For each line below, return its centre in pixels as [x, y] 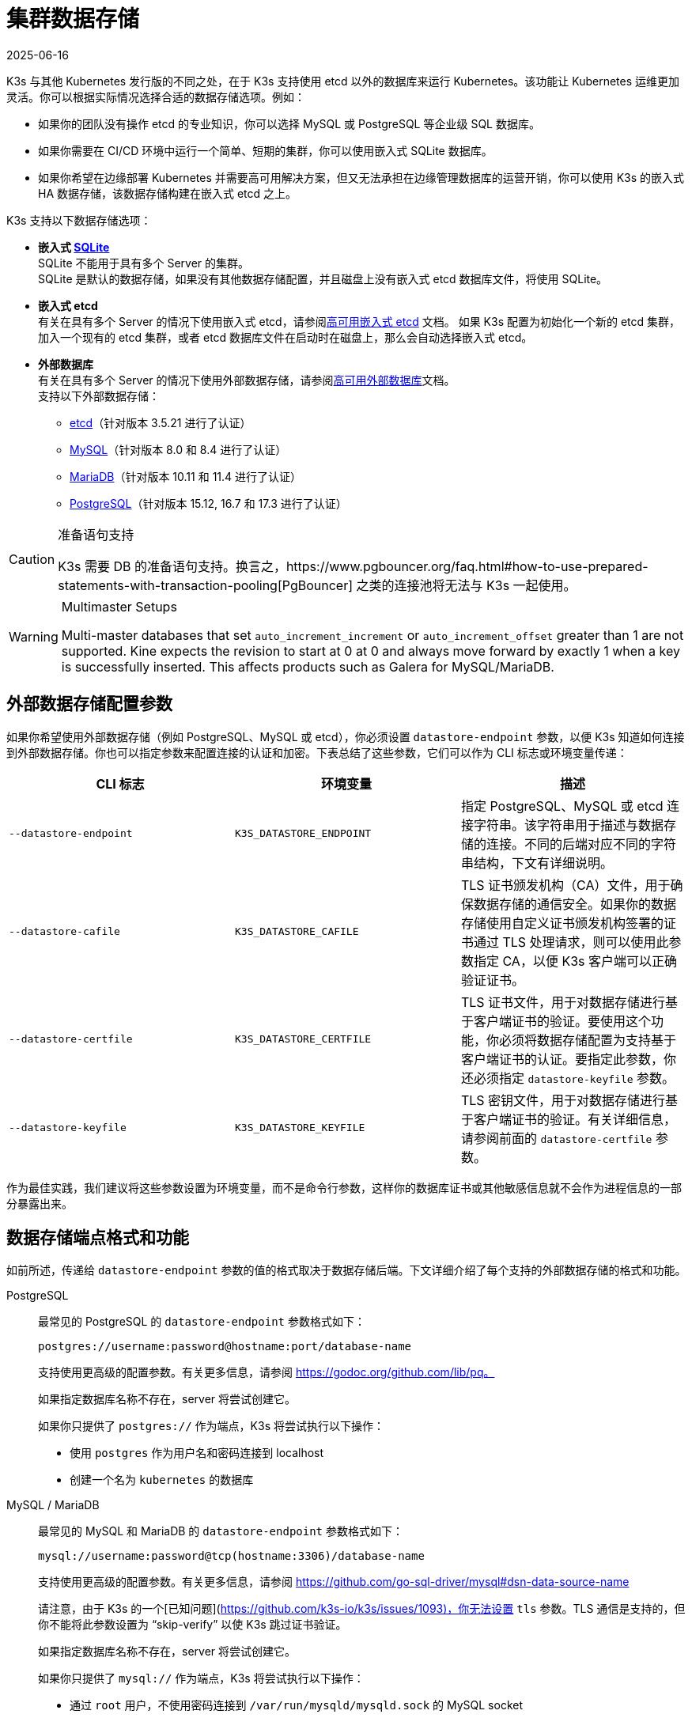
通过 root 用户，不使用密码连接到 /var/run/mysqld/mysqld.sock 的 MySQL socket [297, 1705]
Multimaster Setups [119, 606]
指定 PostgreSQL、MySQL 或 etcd [562, 806]
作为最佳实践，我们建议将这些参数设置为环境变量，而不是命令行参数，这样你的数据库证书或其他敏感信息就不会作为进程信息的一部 [344, 1187]
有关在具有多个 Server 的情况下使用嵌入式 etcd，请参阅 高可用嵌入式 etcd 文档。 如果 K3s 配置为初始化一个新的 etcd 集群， [359, 321]
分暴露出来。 [40, 1203]
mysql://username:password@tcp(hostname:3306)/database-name [231, 1556]
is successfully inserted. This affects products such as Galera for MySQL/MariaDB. [308, 666]
